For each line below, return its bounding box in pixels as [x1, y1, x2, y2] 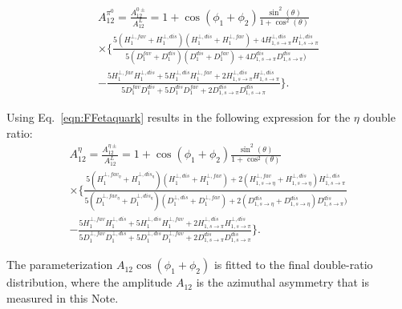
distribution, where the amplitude [6, 274, 173, 291]
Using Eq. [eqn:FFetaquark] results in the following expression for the [6, 109, 351, 126]
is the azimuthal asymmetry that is [196, 274, 370, 291]
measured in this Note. [6, 289, 119, 306]
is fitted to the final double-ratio [213, 256, 373, 273]
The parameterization [6, 256, 113, 273]
